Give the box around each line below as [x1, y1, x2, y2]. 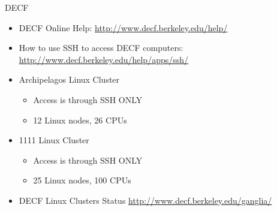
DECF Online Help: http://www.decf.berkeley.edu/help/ [19, 21, 228, 34]
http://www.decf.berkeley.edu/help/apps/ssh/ [19, 53, 189, 65]
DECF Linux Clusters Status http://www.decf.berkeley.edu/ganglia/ [19, 194, 272, 206]
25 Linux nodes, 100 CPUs [33, 174, 131, 186]
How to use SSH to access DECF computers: [19, 41, 183, 54]
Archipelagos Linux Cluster [19, 73, 120, 86]
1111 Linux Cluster [19, 134, 89, 146]
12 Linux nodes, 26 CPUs [33, 113, 127, 126]
